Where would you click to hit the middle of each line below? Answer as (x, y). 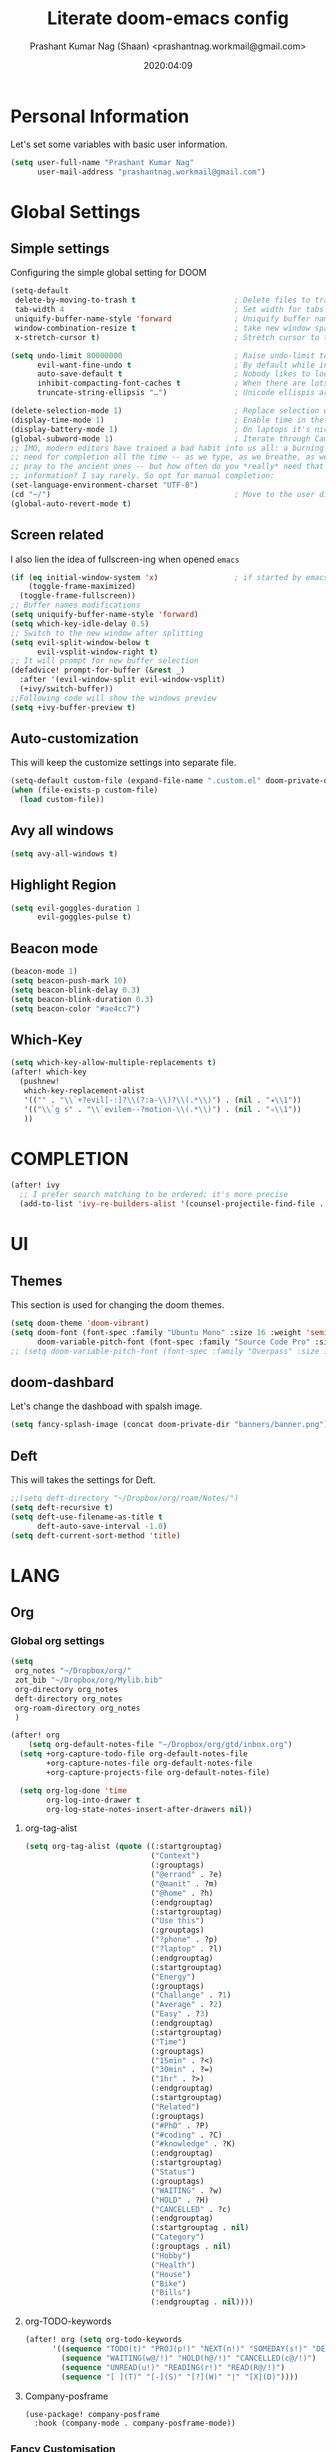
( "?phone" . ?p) (184, 1940)
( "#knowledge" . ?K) (193, 2144)
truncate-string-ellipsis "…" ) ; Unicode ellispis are (184, 393)
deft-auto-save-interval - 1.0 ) (102, 1526)
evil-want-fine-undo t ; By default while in (182, 365)
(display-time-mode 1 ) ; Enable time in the (167, 420)
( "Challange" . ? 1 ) (191, 1995)
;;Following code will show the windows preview (113, 698)
